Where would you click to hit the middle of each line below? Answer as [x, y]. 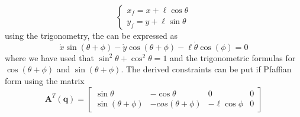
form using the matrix [45, 81]
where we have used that [49, 57]
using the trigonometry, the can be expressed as [91, 35]
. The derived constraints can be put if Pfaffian [206, 69]
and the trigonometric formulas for [233, 57]
